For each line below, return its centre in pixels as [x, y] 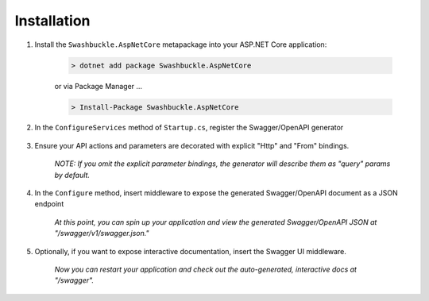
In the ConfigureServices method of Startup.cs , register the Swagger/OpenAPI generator [189, 128]
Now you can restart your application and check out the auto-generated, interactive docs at [206, 269]
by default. [72, 175]
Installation [52, 21]
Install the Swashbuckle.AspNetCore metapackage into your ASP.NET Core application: [181, 44]
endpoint [49, 204]
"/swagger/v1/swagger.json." [102, 233]
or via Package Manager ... [99, 86]
